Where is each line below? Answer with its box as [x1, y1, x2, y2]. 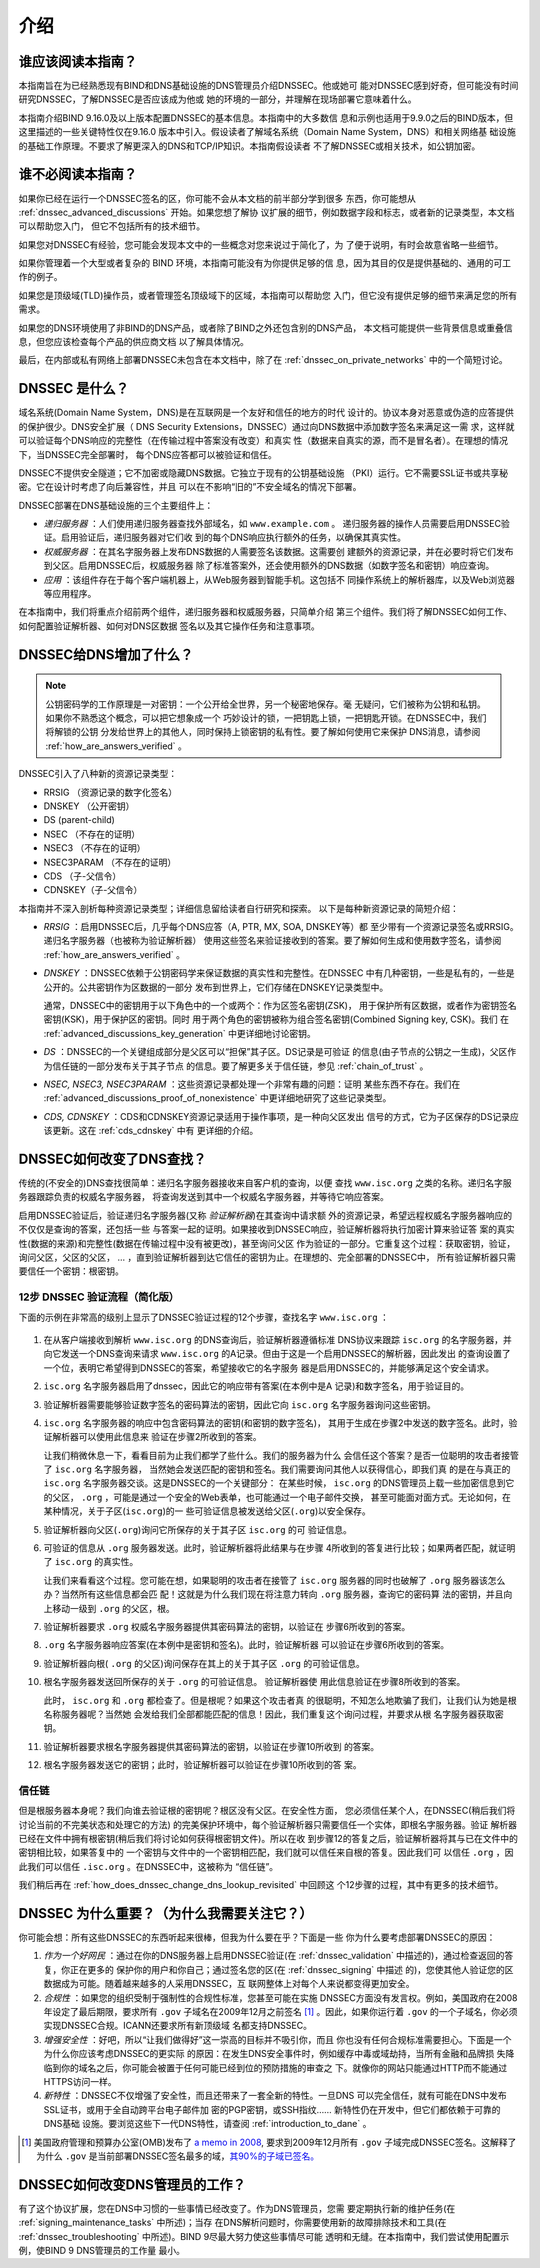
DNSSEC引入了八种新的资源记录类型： [18, 768, 178, 780]
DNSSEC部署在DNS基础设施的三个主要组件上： [18, 499, 214, 511]
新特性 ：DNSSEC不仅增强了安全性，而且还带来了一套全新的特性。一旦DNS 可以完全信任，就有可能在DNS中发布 [43, 2090, 507, 2102]
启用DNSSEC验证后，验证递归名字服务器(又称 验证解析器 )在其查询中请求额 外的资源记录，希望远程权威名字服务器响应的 [18, 1209, 513, 1221]
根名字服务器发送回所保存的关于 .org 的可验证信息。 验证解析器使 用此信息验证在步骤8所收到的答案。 [43, 1676, 466, 1688]
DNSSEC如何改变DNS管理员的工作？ [18, 2176, 246, 2193]
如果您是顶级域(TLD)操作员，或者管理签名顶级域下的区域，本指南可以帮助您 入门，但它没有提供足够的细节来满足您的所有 [18, 289, 518, 301]
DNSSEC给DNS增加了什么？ [18, 646, 194, 663]
